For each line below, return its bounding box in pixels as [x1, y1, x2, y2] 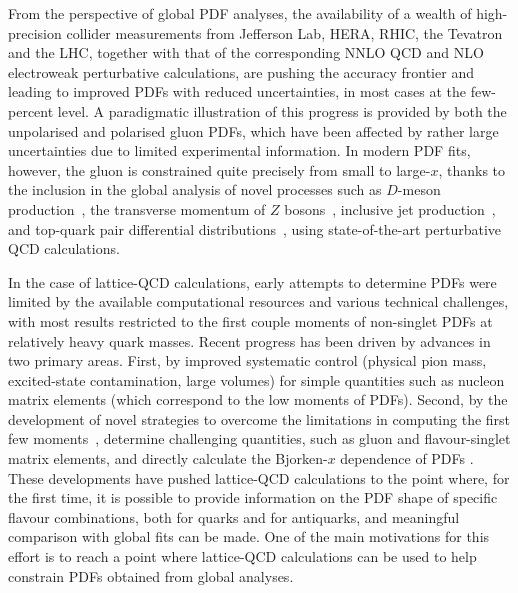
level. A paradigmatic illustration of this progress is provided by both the [57, 100, 507, 121]
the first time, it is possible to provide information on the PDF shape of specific [8, 487, 498, 508]
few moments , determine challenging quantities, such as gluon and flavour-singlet [8, 428, 511, 449]
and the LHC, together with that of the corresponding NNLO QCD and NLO [8, 42, 484, 63]
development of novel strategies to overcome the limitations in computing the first [8, 408, 511, 429]
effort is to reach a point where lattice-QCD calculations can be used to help [8, 546, 477, 567]
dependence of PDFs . [340, 448, 474, 469]
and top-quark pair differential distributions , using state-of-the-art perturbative [8, 218, 502, 239]
